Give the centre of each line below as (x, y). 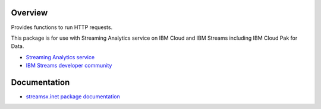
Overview (29, 13)
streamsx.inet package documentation (73, 96)
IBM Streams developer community (69, 66)
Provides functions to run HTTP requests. (62, 27)
